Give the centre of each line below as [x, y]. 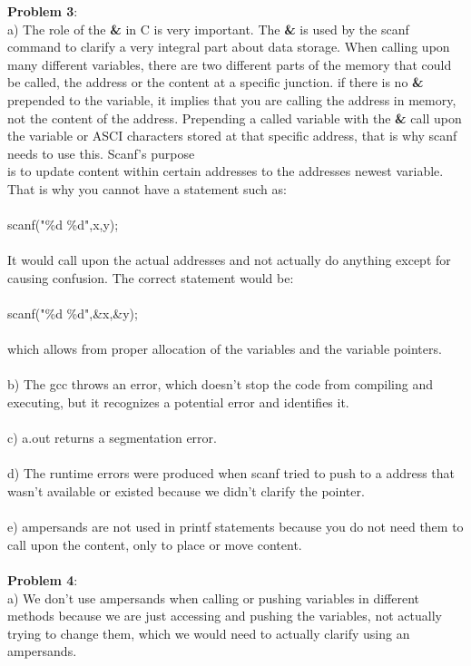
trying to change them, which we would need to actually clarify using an [209, 633]
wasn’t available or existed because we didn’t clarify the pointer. [186, 491]
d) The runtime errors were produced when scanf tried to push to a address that [231, 473]
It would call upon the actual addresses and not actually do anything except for [229, 260]
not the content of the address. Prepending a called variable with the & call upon [235, 118]
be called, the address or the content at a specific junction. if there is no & [216, 82]
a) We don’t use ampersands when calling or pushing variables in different [214, 597]
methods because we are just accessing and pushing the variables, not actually [225, 616]
